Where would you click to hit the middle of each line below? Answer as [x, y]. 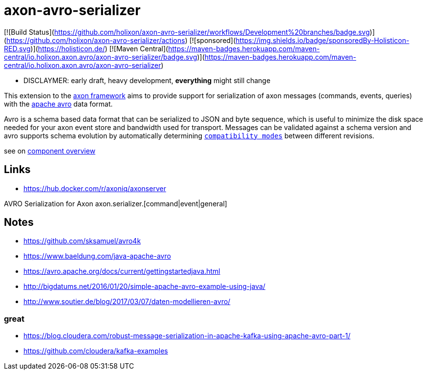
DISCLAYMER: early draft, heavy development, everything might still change [147, 80]
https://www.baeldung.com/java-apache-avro [97, 256]
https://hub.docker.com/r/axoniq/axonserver [95, 188]
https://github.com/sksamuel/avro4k [82, 241]
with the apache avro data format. [58, 104]
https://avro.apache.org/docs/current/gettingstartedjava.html [122, 271]
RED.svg [17, 48]
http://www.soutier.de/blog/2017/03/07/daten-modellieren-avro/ [127, 302]
